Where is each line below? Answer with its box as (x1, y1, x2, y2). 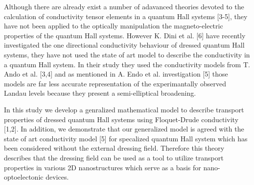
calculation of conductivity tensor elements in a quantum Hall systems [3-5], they (4, 11, 248, 21)
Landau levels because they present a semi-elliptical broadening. (4, 88, 196, 98)
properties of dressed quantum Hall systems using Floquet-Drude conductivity (4, 114, 239, 124)
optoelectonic (4, 172, 44, 182)
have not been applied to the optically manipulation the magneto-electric (4, 21, 223, 31)
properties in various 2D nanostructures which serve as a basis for (4, 162, 201, 172)
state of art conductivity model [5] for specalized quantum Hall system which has (4, 133, 248, 143)
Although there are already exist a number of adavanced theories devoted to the (4, 1, 244, 11)
